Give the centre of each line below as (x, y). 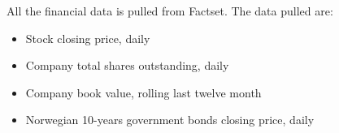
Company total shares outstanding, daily (127, 65)
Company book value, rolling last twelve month (143, 92)
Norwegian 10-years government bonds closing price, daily (170, 120)
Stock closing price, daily (88, 38)
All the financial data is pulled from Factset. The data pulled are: (170, 11)
